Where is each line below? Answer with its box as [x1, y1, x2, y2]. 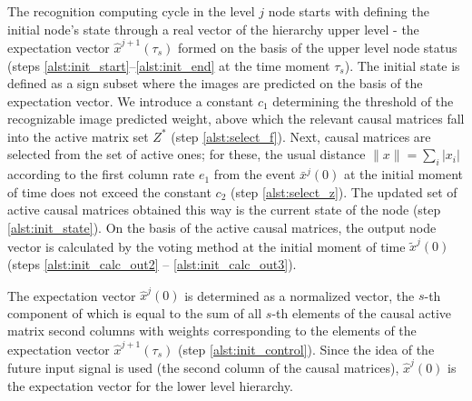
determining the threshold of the [272, 91, 454, 110]
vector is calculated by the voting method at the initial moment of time [7, 236, 406, 256]
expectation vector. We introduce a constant [7, 91, 254, 110]
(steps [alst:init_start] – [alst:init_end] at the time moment [7, 55, 330, 75]
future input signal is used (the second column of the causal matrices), [7, 358, 399, 377]
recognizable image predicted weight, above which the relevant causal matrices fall [7, 109, 465, 128]
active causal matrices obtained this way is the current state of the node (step [7, 200, 441, 219]
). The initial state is [344, 55, 460, 75]
